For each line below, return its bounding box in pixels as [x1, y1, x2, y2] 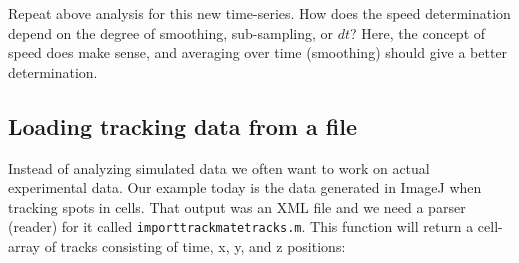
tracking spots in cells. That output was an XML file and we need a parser [8, 196, 466, 217]
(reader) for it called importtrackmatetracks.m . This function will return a [8, 216, 474, 237]
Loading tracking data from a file [8, 110, 357, 141]
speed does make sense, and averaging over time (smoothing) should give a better [8, 42, 508, 63]
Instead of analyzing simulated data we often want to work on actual [8, 157, 430, 178]
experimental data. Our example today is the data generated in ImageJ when [8, 177, 482, 198]
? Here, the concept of [350, 22, 486, 43]
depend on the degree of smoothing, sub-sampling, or [8, 22, 334, 43]
